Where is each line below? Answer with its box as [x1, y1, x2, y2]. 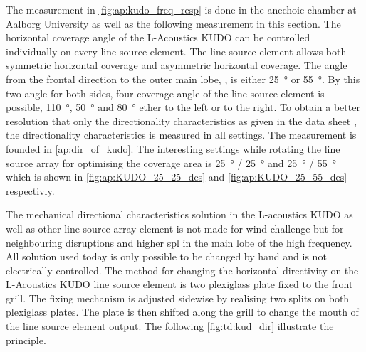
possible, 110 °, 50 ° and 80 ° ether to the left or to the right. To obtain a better [6, 100, 360, 114]
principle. [6, 332, 46, 347]
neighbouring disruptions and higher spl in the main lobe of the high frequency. [6, 235, 352, 250]
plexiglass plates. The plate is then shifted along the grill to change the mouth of [6, 304, 359, 319]
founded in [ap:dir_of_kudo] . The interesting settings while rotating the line [6, 141, 340, 156]
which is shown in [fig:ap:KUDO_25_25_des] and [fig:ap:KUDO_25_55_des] [6, 169, 347, 184]
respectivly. [6, 183, 55, 198]
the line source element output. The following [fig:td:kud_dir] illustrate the [6, 319, 334, 334]
